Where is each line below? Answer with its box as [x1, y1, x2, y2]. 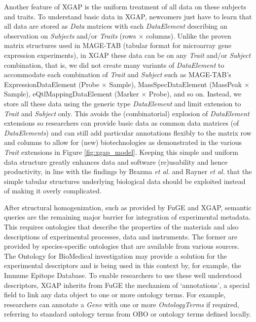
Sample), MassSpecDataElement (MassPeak [109, 79, 242, 89]
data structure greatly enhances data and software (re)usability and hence [4, 156, 228, 167]
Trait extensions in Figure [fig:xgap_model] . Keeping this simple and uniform [4, 146, 239, 157]
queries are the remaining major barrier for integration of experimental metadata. [4, 212, 251, 222]
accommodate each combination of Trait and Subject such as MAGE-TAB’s [4, 69, 231, 80]
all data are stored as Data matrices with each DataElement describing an [4, 21, 227, 31]
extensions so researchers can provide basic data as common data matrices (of [4, 118, 239, 128]
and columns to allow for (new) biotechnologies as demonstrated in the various [4, 137, 242, 147]
